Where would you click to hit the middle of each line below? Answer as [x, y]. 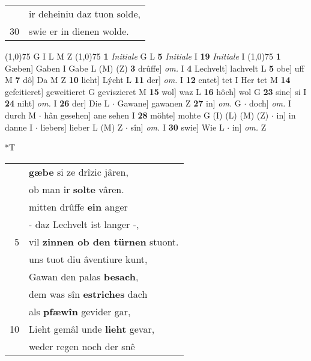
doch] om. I [270, 103]
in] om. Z [249, 127]
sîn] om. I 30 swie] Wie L [177, 127]
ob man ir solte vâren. [77, 189]
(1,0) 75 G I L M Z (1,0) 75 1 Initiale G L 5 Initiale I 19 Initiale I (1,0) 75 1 [143, 56]
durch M [21, 115]
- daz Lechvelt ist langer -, [84, 224]
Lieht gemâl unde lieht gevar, [92, 329]
